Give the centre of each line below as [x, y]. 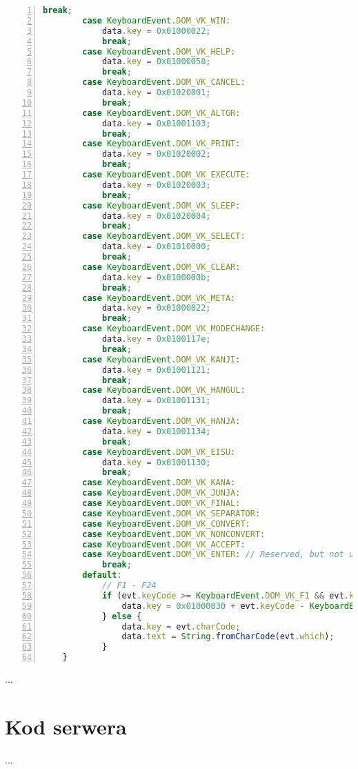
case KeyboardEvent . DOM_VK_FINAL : [161, 503]
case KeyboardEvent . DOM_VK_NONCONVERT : [174, 534]
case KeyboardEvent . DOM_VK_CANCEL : [164, 82]
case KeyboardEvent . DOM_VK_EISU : [159, 452]
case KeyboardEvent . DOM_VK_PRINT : [161, 144]
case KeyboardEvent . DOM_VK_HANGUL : [164, 390]
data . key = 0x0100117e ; [156, 339]
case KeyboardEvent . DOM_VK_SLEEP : [161, 205]
